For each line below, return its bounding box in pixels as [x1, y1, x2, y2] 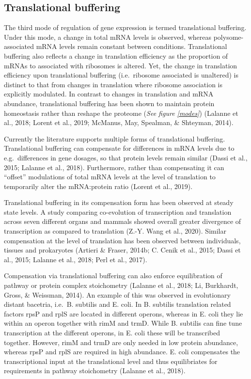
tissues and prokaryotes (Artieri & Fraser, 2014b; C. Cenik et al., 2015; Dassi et [4, 245, 241, 255]
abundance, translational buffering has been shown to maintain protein [4, 98, 215, 108]
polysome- [213, 32, 244, 42]
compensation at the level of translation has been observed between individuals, [4, 235, 241, 245]
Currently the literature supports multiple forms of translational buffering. [4, 133, 225, 143]
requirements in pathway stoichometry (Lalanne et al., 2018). [4, 365, 186, 376]
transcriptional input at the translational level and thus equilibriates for [4, 356, 218, 366]
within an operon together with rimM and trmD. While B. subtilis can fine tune [4, 318, 242, 328]
